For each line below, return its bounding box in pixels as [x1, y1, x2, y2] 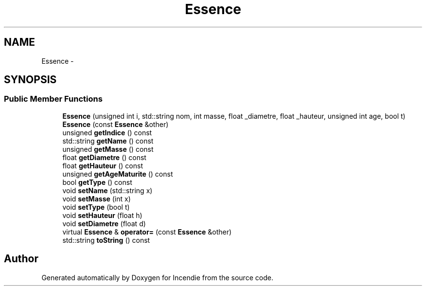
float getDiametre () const [62, 153, 146, 162]
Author [4, 253, 38, 265]
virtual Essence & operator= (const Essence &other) [62, 227, 232, 236]
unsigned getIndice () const [62, 128, 152, 137]
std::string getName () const [62, 136, 154, 145]
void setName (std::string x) [62, 186, 153, 195]
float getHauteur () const [62, 161, 143, 170]
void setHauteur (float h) [62, 211, 142, 219]
